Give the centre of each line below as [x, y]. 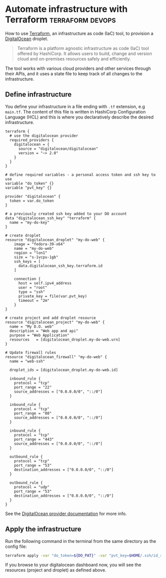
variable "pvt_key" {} [28, 188]
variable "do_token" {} [30, 183]
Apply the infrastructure [43, 529]
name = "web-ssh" [27, 361]
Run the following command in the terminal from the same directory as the [81, 541]
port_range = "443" [34, 439]
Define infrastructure [38, 94]
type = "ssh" [32, 292]
